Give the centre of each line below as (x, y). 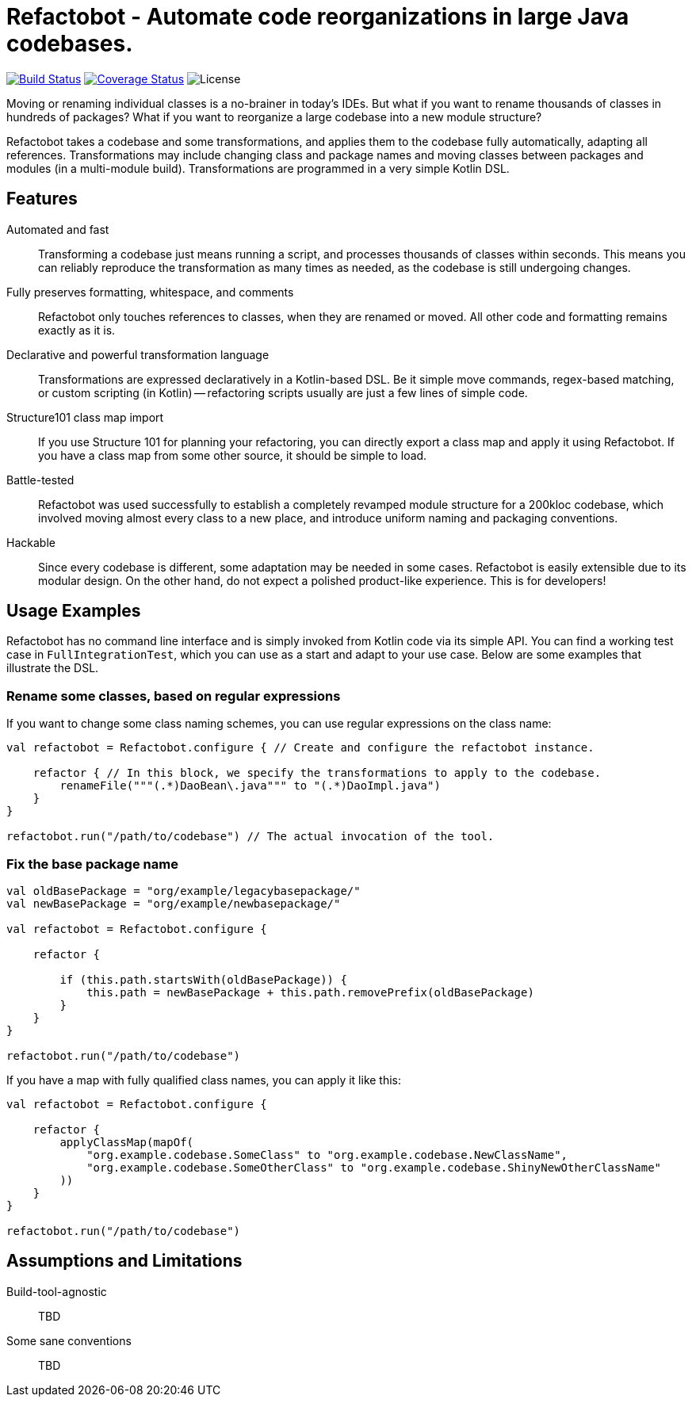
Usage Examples (74, 611)
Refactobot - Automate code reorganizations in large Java (318, 17)
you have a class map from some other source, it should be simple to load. (233, 455)
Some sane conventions (69, 1340)
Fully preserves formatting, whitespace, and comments (150, 292)
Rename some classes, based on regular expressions (174, 696)
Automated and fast (58, 229)
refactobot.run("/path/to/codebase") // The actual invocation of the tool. (250, 837)
